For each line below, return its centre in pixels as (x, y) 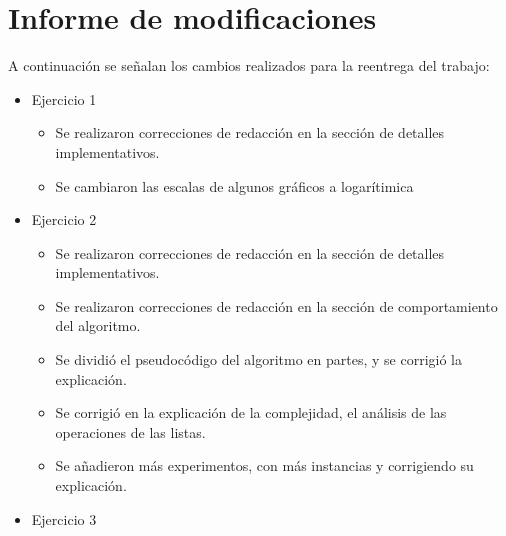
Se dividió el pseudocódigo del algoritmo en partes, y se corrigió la (258, 359)
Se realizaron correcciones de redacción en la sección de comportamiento (276, 305)
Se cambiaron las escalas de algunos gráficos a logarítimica (234, 185)
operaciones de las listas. (130, 431)
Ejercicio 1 (64, 98)
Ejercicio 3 (64, 518)
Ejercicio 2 (64, 219)
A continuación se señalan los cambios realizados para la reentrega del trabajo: (249, 65)
